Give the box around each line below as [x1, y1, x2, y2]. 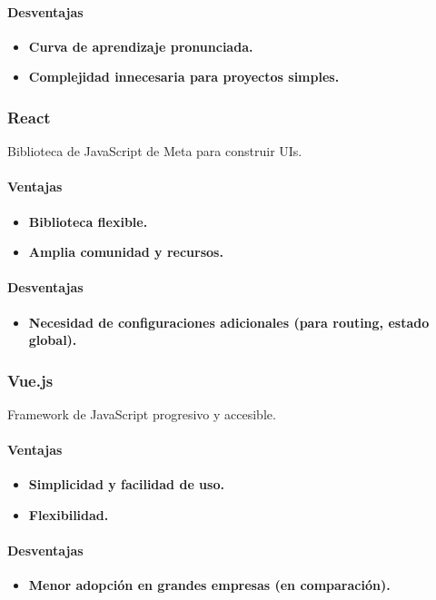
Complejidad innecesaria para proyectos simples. [28, 67, 340, 86]
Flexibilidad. [28, 505, 109, 524]
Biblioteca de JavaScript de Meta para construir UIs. [7, 142, 302, 161]
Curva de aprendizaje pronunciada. [28, 36, 253, 55]
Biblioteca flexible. [28, 211, 148, 231]
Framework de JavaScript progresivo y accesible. [7, 404, 276, 423]
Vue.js [7, 369, 54, 391]
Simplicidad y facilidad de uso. [28, 475, 224, 494]
